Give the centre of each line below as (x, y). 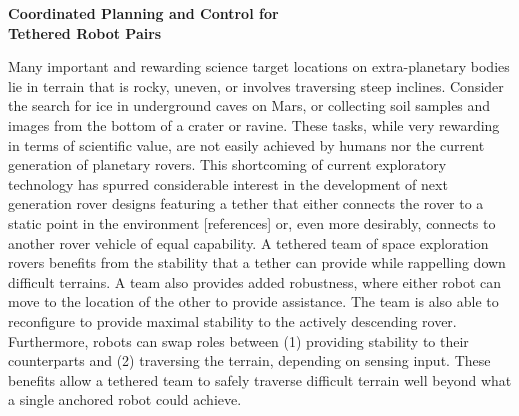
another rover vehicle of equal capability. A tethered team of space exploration (248, 242)
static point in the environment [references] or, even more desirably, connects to (252, 222)
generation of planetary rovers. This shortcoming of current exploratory (227, 164)
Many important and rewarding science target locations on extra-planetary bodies (259, 66)
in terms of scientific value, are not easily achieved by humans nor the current (246, 144)
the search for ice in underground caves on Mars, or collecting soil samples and (249, 105)
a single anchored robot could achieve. (125, 399)
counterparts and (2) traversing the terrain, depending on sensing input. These (249, 360)
